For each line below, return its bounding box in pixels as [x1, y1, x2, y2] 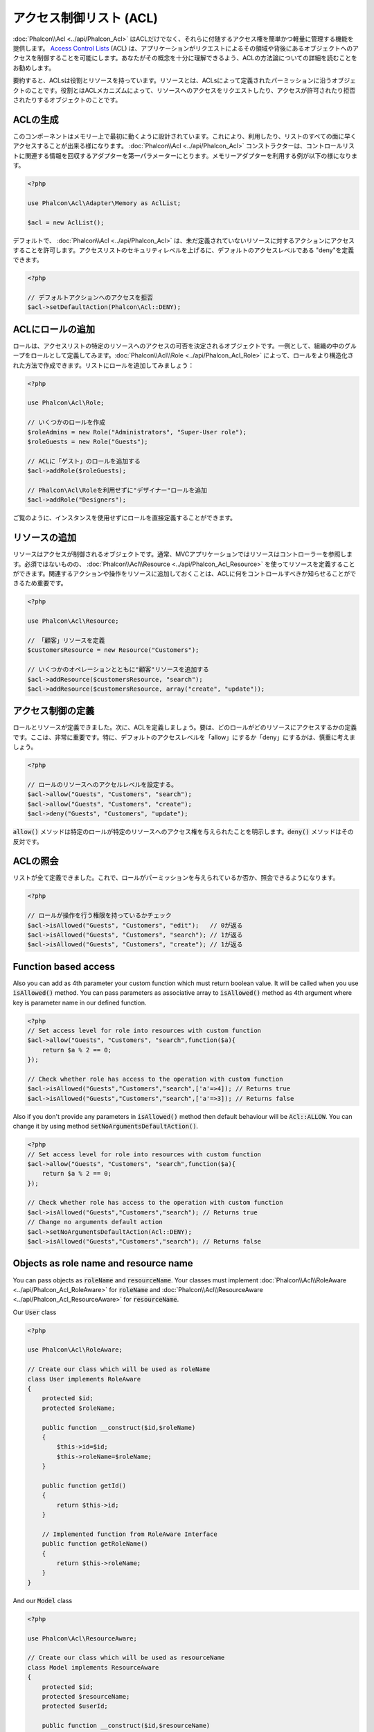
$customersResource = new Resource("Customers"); [27, 646, 199, 654]
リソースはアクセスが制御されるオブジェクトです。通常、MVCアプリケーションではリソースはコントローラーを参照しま [12, 550, 353, 558]
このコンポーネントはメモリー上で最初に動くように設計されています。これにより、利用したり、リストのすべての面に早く [12, 132, 357, 140]
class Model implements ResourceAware [27, 1663, 159, 1671]
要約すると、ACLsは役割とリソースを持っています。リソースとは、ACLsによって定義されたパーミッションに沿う [12, 76, 332, 85]
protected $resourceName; [42, 1693, 130, 1700]
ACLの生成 [12, 114, 59, 125]
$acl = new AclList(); [27, 218, 105, 227]
